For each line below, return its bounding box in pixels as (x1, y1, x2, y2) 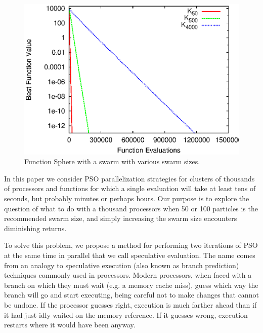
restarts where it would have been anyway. (4, 319, 136, 330)
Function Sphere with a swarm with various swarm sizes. (24, 156, 200, 167)
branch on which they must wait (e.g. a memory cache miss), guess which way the (4, 279, 258, 290)
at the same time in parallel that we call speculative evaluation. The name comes (4, 250, 255, 260)
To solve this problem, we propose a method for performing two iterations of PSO (4, 240, 258, 250)
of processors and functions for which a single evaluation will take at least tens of (4, 183, 256, 194)
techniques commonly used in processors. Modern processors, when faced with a (4, 270, 252, 280)
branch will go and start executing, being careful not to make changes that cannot (4, 289, 259, 300)
